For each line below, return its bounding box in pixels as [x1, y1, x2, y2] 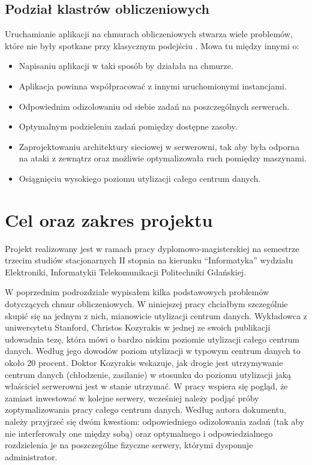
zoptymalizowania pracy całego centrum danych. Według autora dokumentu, [5, 403, 286, 416]
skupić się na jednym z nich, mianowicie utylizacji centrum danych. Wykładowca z [5, 309, 307, 322]
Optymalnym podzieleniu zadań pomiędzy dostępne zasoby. [19, 120, 238, 133]
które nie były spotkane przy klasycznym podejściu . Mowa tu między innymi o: [5, 39, 299, 52]
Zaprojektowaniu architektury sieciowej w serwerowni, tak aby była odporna [19, 140, 299, 152]
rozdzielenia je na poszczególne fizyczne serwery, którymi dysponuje [5, 439, 253, 451]
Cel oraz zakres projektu [5, 207, 213, 232]
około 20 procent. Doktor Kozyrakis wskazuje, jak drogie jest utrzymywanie [5, 356, 283, 369]
